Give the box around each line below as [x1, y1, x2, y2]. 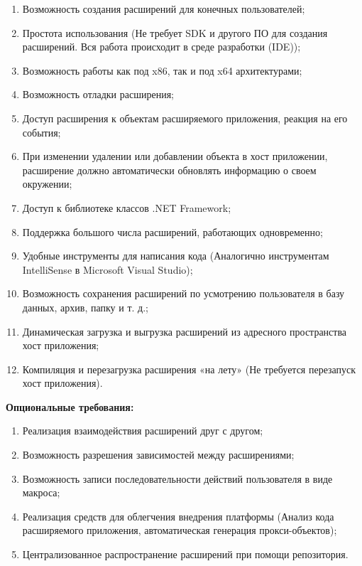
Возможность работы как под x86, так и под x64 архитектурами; [22, 63, 302, 78]
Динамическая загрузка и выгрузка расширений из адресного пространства [22, 324, 347, 338]
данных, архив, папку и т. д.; [22, 299, 148, 314]
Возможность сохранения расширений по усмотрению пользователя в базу [22, 286, 345, 301]
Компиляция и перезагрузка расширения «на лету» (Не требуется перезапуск [22, 361, 356, 376]
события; [22, 124, 61, 139]
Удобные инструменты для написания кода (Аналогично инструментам [22, 248, 329, 263]
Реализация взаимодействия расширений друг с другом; [22, 423, 263, 438]
